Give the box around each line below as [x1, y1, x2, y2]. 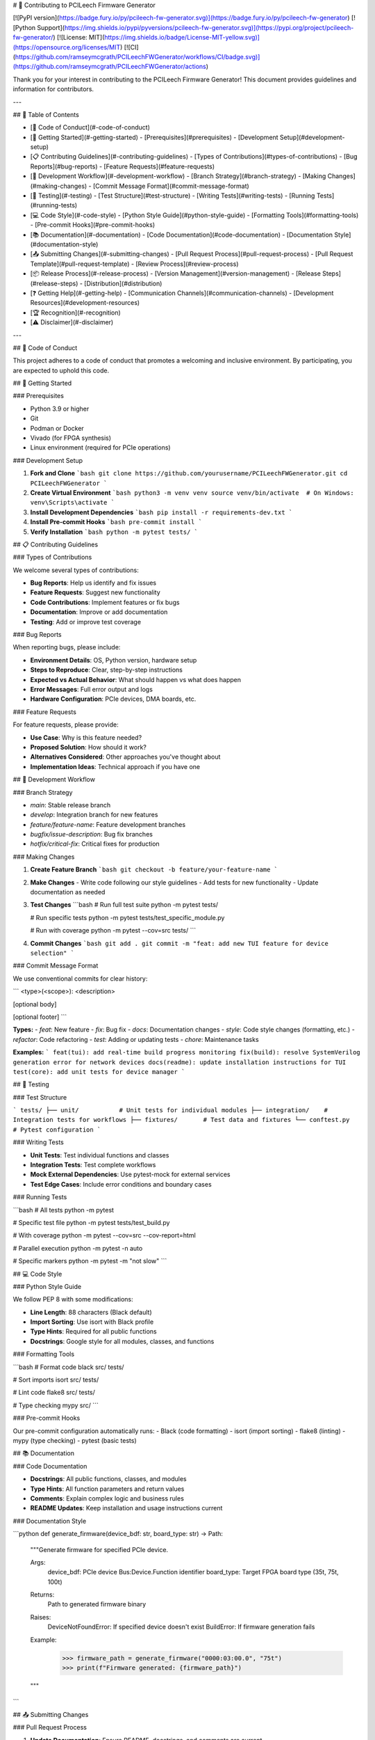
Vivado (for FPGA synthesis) [30, 434, 111, 442]
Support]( [37, 23, 65, 31]
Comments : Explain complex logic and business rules [30, 1494, 184, 1503]
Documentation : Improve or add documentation [30, 608, 168, 616]
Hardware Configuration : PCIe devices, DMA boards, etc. [30, 695, 197, 703]
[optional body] [12, 999, 57, 1009]
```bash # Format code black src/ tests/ [12, 1363, 124, 1371]
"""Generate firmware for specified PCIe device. [30, 1545, 169, 1553]
